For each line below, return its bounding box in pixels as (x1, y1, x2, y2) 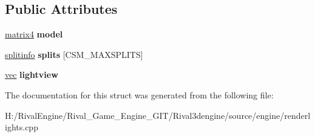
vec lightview (5, 68, 58, 81)
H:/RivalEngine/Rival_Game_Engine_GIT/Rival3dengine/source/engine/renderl (5, 109, 311, 121)
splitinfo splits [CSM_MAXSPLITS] (5, 48, 143, 60)
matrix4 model (5, 28, 63, 40)
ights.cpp (5, 121, 38, 133)
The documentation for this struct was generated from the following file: (5, 88, 274, 101)
